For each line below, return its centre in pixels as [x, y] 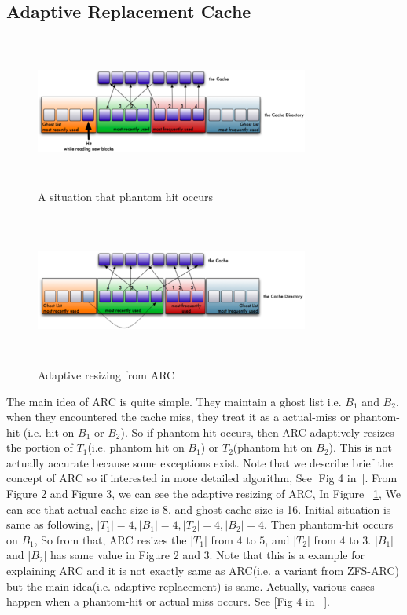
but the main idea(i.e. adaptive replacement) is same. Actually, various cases [191, 586]
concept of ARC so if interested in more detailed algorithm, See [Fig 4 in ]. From [202, 478]
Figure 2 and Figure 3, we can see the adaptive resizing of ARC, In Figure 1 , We [203, 494]
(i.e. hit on [49, 432]
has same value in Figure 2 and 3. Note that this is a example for [207, 555]
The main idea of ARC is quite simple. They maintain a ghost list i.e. [174, 401]
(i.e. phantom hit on [136, 447]
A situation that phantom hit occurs [126, 196]
